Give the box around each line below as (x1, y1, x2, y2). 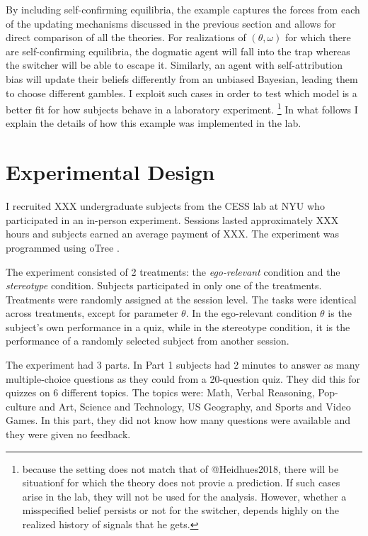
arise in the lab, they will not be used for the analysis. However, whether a (22, 488, 347, 503)
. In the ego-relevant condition (185, 306, 317, 320)
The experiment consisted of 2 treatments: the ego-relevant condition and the (6, 264, 340, 279)
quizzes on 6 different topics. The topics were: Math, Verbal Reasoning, (6, 385, 315, 400)
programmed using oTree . (6, 240, 120, 255)
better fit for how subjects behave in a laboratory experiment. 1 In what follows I (6, 100, 358, 116)
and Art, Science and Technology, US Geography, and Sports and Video (39, 398, 351, 413)
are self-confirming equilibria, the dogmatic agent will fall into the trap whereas (6, 43, 350, 58)
